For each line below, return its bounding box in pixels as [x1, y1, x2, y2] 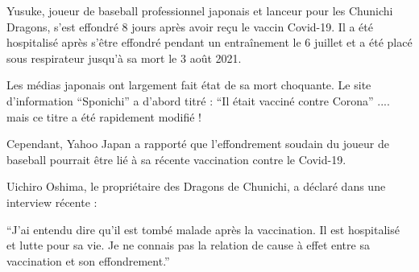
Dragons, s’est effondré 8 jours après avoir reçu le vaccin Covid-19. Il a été [6, 18, 373, 35]
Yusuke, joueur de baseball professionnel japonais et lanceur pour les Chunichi [6, 2, 393, 19]
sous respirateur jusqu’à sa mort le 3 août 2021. [6, 49, 242, 66]
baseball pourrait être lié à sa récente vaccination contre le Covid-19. [6, 150, 346, 167]
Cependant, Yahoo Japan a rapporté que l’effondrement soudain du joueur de [6, 135, 389, 152]
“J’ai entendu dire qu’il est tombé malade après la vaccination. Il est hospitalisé [6, 220, 400, 237]
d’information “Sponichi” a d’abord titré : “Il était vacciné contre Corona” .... [6, 92, 390, 109]
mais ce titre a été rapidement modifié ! [6, 108, 202, 125]
